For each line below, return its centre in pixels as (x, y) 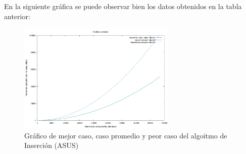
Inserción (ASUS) (52, 145)
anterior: (17, 16)
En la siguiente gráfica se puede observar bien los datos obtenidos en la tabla (123, 6)
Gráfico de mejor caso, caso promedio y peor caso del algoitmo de (126, 135)
